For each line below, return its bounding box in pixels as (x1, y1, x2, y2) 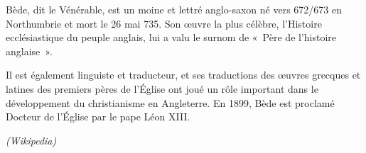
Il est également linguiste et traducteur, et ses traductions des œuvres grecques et (6, 67, 361, 82)
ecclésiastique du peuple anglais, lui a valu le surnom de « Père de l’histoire (6, 30, 337, 45)
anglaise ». (6, 43, 53, 58)
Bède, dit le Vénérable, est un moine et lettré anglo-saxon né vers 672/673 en (6, 2, 342, 16)
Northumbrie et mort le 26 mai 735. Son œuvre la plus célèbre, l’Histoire (6, 16, 322, 30)
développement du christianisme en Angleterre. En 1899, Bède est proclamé (6, 95, 335, 110)
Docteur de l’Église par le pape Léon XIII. (6, 109, 190, 124)
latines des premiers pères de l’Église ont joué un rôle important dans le (6, 81, 318, 96)
